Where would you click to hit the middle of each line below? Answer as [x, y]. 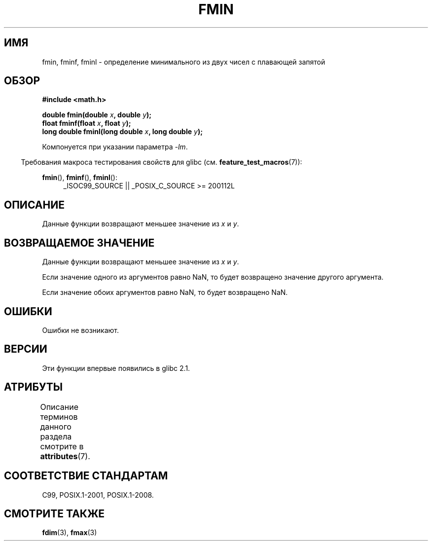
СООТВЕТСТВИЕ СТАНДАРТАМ [86, 476]
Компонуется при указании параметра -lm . [115, 147]
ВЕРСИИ [26, 349]
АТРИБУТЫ [34, 387]
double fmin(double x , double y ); [97, 115]
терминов [59, 417]
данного [56, 426]
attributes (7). [65, 456]
